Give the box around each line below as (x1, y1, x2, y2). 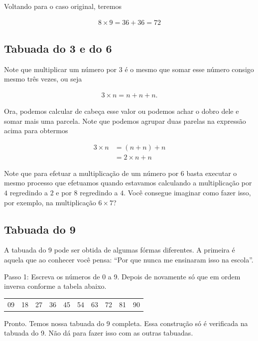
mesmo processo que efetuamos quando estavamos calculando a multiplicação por (4, 177, 252, 188)
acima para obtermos (4, 125, 68, 136)
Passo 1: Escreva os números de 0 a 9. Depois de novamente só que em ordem (4, 271, 241, 281)
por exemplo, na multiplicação (4, 197, 96, 207)
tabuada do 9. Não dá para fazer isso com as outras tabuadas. (4, 328, 193, 338)
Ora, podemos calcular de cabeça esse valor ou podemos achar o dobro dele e (4, 106, 239, 116)
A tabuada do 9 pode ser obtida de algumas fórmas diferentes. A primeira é (4, 245, 235, 255)
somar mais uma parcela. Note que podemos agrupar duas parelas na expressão (4, 115, 246, 126)
